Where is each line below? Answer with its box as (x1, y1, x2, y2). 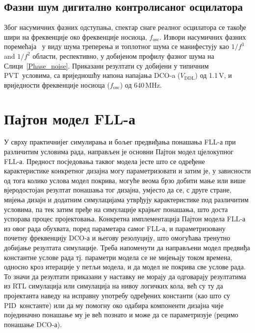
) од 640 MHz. (120, 79, 162, 90)
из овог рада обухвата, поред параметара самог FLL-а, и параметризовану (4, 223, 226, 233)
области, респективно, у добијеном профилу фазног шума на (32, 50, 214, 61)
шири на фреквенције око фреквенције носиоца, (4, 31, 147, 42)
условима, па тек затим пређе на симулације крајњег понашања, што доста (4, 204, 228, 214)
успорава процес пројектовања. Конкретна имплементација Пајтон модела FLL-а (4, 214, 246, 224)
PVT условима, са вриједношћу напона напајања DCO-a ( (4, 70, 180, 80)
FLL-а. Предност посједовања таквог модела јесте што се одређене (4, 156, 205, 166)
